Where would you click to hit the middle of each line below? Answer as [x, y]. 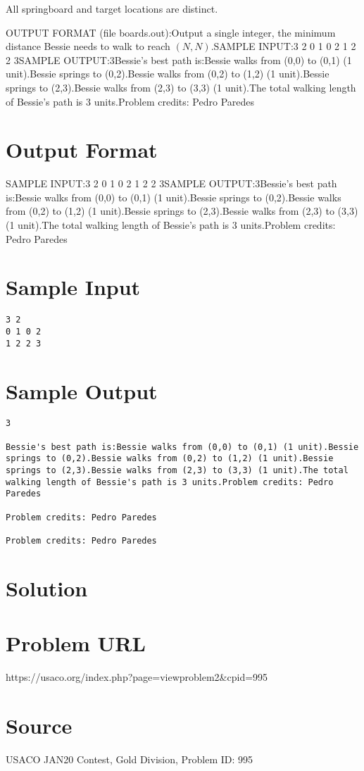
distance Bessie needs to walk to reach [88, 46]
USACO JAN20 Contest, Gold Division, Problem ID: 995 [130, 759]
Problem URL [76, 643]
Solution [47, 588]
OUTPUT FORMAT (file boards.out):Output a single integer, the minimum [171, 32]
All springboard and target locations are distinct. [112, 8]
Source [39, 725]
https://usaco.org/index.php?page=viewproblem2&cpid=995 [137, 677]
